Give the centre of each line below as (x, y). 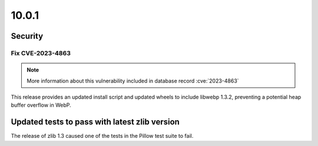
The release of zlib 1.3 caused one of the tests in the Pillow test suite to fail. (102, 136)
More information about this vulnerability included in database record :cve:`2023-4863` (133, 81)
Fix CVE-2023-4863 (41, 53)
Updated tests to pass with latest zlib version (95, 122)
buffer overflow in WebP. (41, 105)
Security (27, 36)
